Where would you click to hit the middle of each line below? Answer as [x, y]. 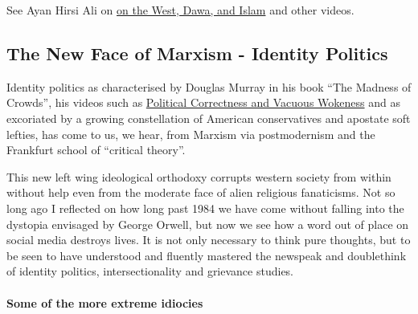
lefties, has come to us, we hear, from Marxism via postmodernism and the [191, 134]
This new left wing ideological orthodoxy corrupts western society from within [199, 176]
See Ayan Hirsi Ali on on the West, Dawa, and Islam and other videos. [180, 10]
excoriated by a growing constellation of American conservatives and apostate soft [209, 118]
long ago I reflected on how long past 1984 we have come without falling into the [205, 208]
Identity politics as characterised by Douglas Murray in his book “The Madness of [209, 86]
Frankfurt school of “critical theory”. [96, 150]
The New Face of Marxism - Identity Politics [197, 53]
